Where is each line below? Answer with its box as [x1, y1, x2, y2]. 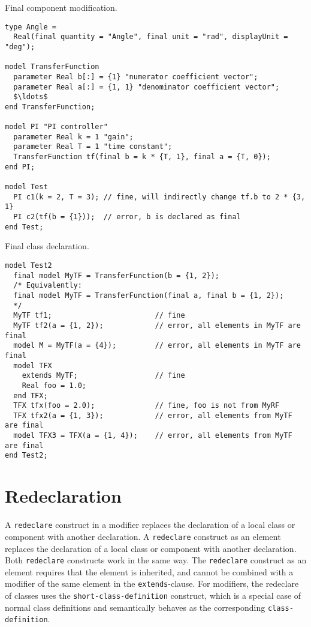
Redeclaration [5, 483, 122, 508]
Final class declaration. [5, 240, 89, 252]
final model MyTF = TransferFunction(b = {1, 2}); [13, 271, 219, 280]
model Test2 [5, 261, 52, 270]
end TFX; [13, 391, 48, 400]
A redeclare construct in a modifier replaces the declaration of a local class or [5, 518, 295, 531]
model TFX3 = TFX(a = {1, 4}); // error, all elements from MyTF [13, 431, 292, 440]
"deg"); [5, 42, 35, 51]
